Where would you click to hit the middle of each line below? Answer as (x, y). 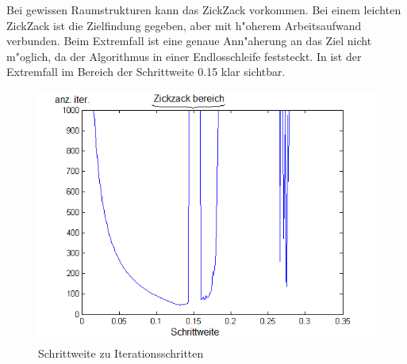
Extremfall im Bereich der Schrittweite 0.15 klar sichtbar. (146, 72)
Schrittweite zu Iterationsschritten (121, 353)
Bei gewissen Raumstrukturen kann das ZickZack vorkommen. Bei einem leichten (204, 9)
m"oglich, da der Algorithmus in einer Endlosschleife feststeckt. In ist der (184, 56)
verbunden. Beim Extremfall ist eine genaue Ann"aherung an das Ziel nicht (189, 41)
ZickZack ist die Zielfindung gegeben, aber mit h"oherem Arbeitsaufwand (184, 25)
